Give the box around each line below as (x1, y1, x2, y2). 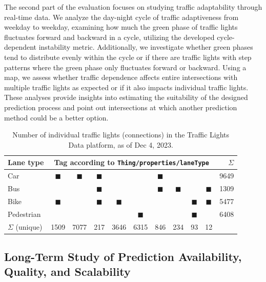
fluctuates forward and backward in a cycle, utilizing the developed (4, 31, 215, 42)
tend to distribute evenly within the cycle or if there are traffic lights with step (4, 51, 252, 62)
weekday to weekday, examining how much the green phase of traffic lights (4, 22, 238, 32)
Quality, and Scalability (4, 264, 131, 279)
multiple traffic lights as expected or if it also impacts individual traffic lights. (4, 82, 249, 92)
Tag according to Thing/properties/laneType (54, 157, 209, 168)
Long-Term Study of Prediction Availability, (4, 249, 242, 265)
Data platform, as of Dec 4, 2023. (68, 139, 173, 150)
